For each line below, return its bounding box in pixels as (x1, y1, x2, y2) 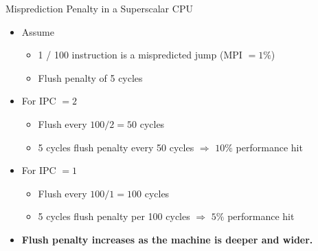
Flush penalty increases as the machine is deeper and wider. (21, 232, 313, 246)
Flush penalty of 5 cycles (38, 70, 143, 85)
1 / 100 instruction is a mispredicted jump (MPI (38, 47, 242, 62)
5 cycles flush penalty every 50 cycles (38, 140, 194, 154)
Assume (21, 24, 54, 39)
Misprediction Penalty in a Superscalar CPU (5, 1, 193, 15)
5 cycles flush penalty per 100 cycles (38, 209, 190, 223)
